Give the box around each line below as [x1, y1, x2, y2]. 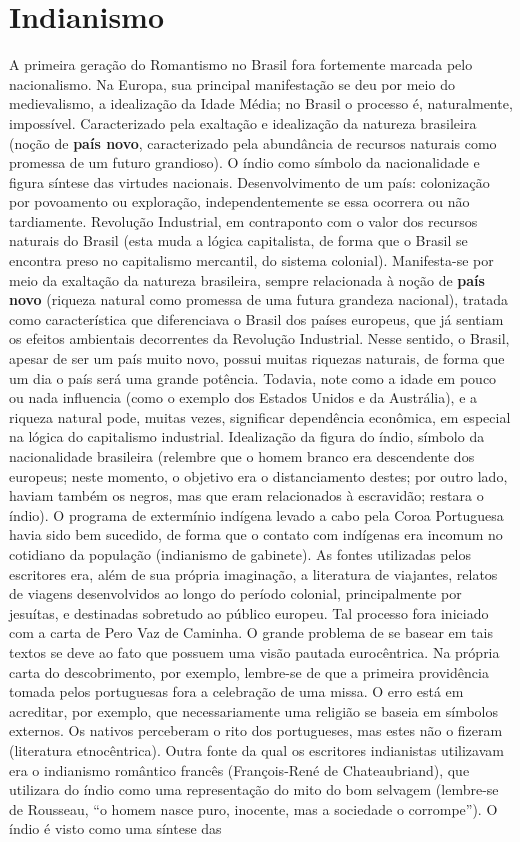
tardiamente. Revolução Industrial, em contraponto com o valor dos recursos [9, 210, 478, 231]
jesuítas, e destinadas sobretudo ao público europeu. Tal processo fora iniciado [9, 602, 489, 623]
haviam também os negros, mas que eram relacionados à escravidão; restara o [9, 485, 484, 506]
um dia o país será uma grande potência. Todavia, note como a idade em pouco [9, 367, 497, 388]
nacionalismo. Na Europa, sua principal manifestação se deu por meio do [9, 73, 455, 94]
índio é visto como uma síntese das [9, 818, 222, 839]
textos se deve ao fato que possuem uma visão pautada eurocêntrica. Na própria [9, 641, 500, 662]
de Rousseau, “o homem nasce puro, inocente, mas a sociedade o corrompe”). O [9, 798, 498, 819]
